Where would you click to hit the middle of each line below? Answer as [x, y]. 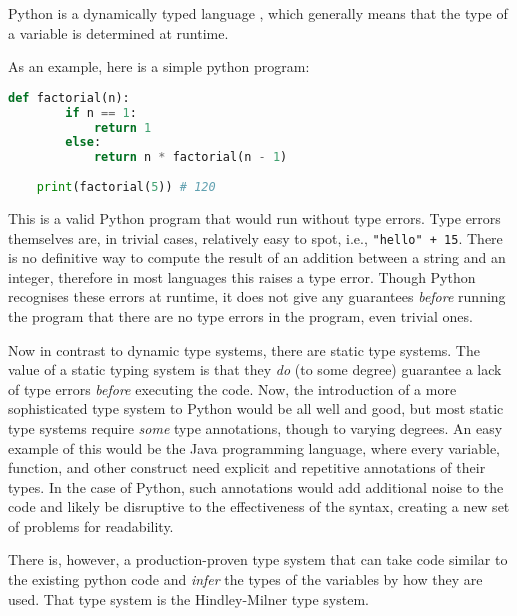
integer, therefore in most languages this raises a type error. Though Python [242, 276]
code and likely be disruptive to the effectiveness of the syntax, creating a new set [259, 506]
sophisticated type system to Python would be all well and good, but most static [256, 408]
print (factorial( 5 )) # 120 [126, 187]
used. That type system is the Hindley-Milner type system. [188, 598]
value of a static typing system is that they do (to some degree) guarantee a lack [255, 369]
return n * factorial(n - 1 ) [190, 157]
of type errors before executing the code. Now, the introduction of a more [232, 388]
